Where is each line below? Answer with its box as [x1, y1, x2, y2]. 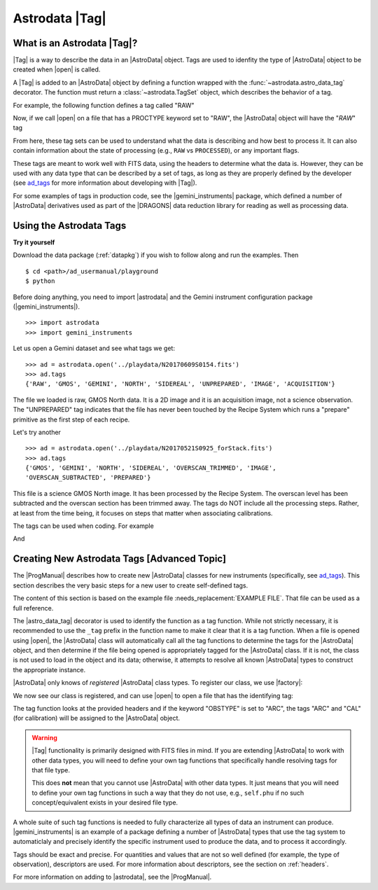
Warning [31, 733, 57, 742]
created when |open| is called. [13, 65, 101, 74]
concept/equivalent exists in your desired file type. [31, 798, 178, 807]
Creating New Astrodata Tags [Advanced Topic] [13, 553, 227, 565]
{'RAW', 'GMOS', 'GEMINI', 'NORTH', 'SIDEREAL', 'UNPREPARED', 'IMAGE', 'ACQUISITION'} [25, 380, 336, 388]
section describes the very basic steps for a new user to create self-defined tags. [13, 581, 248, 590]
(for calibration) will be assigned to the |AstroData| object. [13, 714, 181, 723]
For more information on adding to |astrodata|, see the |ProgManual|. [13, 872, 212, 882]
